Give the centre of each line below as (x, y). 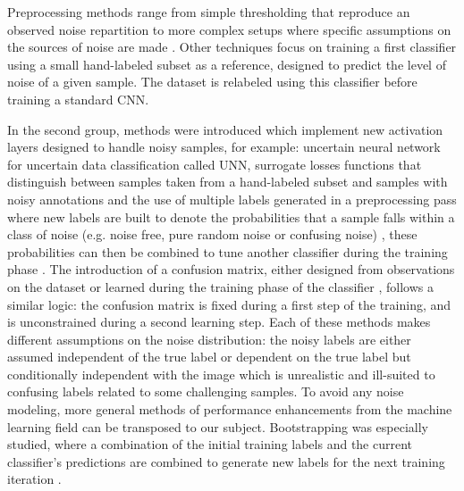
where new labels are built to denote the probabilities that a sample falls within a (231, 216)
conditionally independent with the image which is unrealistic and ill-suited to (221, 374)
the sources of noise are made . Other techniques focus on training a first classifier (232, 47)
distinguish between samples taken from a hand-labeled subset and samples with (228, 182)
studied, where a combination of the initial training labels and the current (210, 444)
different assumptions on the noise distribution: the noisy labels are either (209, 339)
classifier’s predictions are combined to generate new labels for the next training (226, 461)
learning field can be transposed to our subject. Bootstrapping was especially (218, 426)
